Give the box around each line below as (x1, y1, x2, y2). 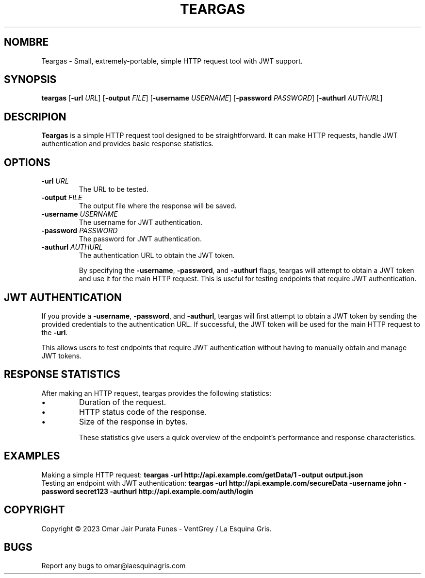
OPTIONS (4, 156, 50, 169)
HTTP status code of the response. (79, 407, 207, 417)
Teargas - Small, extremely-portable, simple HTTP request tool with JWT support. (41, 56, 303, 65)
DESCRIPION (4, 110, 66, 123)
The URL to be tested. (79, 185, 149, 194)
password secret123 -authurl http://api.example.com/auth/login (41, 487, 253, 495)
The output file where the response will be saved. (79, 202, 237, 210)
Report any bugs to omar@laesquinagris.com (41, 561, 186, 570)
